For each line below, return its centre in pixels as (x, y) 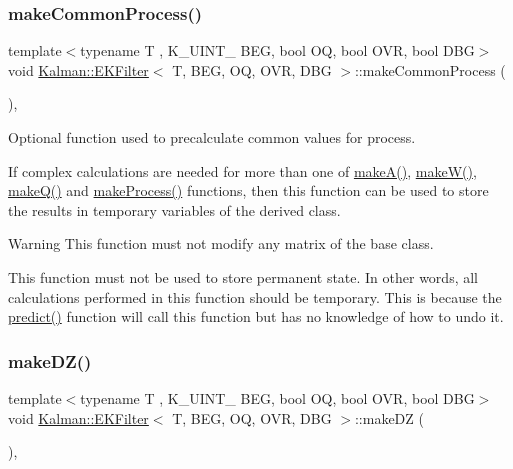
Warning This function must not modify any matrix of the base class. (221, 243)
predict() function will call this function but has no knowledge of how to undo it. (256, 316)
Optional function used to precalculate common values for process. (212, 137)
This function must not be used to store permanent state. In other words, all (243, 276)
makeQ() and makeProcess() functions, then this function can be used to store (248, 190)
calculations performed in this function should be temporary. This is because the (255, 296)
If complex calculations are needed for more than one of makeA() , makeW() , (242, 170)
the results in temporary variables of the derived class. (174, 209)
